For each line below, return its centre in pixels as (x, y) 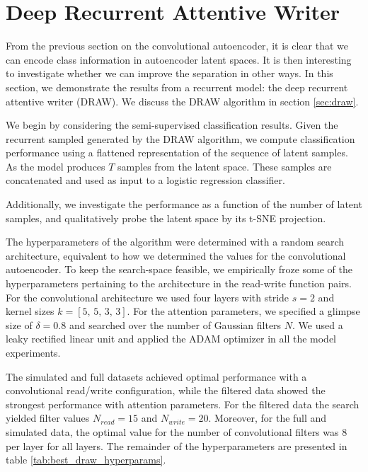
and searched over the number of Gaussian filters (175, 324)
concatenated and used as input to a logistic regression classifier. (145, 180)
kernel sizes (30, 311)
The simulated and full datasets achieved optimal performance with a (156, 376)
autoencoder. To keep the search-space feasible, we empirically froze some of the (179, 269)
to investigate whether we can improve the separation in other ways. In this (169, 73)
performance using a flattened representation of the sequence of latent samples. (177, 152)
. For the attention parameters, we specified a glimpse (243, 311)
